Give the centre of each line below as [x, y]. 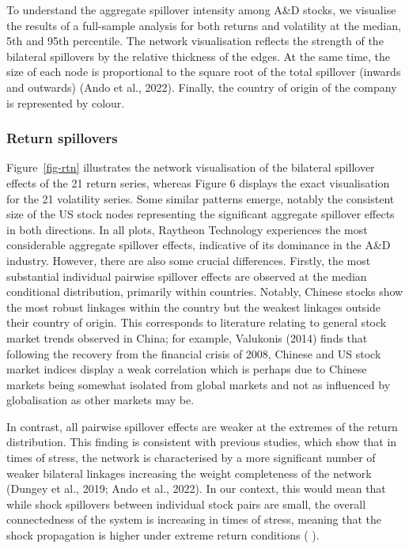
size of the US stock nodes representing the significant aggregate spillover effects [201, 214]
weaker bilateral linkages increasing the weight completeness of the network [189, 473]
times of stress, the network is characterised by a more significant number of [191, 458]
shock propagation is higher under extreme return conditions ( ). [163, 535]
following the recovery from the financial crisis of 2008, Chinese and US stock [194, 353]
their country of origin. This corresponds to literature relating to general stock [197, 322]
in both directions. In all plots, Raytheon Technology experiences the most [187, 229]
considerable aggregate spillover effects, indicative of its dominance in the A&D [199, 245]
